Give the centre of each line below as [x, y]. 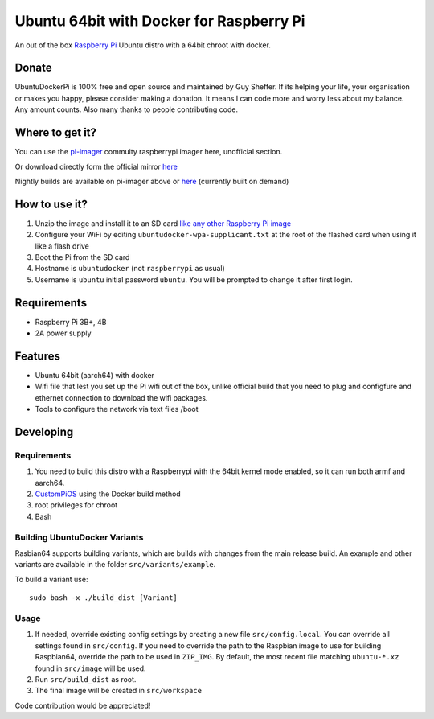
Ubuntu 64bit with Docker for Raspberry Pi [160, 21]
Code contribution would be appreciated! [83, 705]
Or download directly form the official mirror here [96, 166]
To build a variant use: [51, 579]
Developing [44, 431]
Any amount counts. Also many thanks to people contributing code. [127, 109]
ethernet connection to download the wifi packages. [121, 397]
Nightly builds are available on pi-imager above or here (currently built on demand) [152, 181]
